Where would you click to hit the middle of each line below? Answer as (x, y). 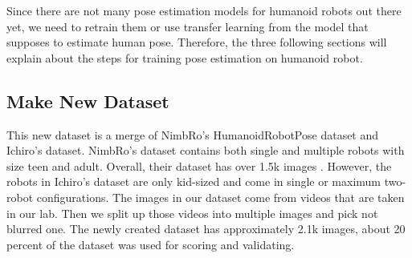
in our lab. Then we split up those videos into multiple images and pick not (192, 213)
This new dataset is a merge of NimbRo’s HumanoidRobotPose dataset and (193, 134)
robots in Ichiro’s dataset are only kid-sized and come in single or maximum (194, 181)
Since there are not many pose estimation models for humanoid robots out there (204, 10)
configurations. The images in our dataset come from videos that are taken (220, 197)
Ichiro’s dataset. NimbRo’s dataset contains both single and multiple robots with (206, 150)
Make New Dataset (88, 101)
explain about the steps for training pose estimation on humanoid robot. (185, 57)
